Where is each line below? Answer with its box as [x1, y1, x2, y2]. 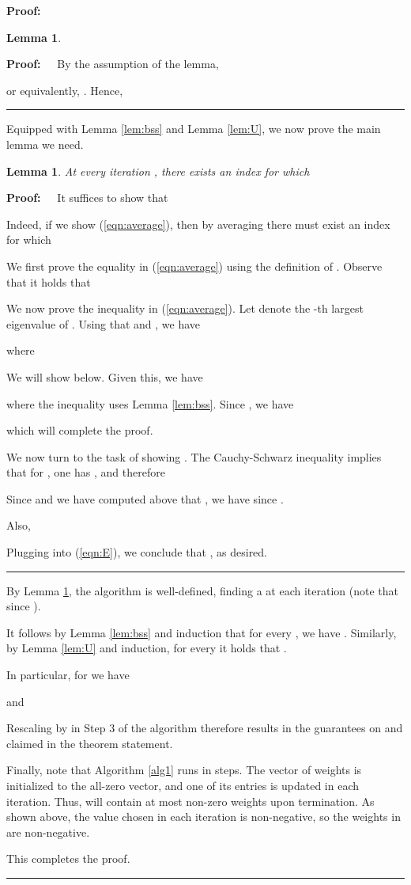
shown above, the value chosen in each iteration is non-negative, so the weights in [6, 808, 401, 825]
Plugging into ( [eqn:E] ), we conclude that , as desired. [6, 544, 268, 560]
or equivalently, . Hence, [6, 82, 123, 98]
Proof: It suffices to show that [6, 189, 168, 206]
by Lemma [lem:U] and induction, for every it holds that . [6, 640, 287, 656]
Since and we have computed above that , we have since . [6, 490, 284, 507]
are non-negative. [6, 823, 90, 840]
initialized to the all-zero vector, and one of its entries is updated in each [6, 777, 359, 793]
